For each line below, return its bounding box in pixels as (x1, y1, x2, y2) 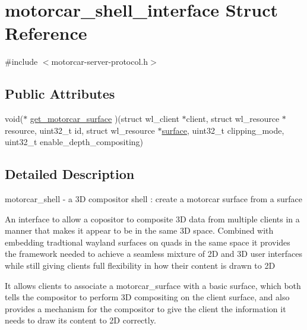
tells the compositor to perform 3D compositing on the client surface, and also (5, 291, 290, 303)
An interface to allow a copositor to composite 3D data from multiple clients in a (5, 212, 300, 225)
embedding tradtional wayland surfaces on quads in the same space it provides (5, 235, 290, 248)
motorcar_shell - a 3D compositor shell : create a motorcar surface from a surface (5, 193, 302, 205)
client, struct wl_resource (186, 112, 280, 125)
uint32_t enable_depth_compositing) (5, 136, 144, 148)
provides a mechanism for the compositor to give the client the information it (5, 302, 286, 315)
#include (5, 55, 38, 68)
